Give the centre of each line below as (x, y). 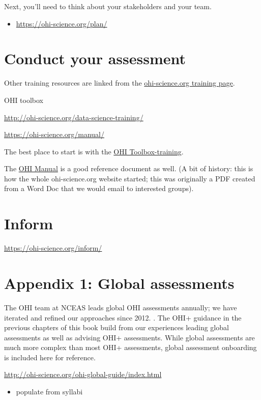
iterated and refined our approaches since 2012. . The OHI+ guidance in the (123, 317)
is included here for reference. (50, 357)
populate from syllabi (49, 392)
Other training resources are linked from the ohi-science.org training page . (120, 83)
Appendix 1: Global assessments (119, 283)
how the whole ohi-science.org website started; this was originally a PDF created (130, 178)
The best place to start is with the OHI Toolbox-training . (94, 151)
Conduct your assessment (95, 58)
